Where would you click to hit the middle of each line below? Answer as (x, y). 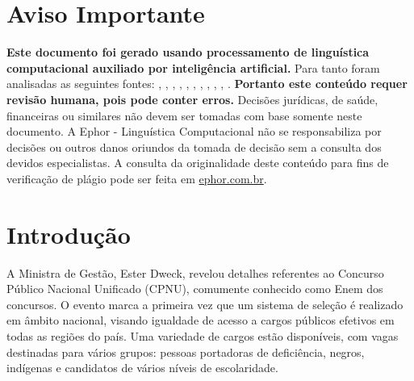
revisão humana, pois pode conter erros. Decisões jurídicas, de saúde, (192, 99)
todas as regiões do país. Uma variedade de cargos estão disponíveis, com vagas (203, 335)
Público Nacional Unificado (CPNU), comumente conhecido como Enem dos (195, 289)
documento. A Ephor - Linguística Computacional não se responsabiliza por (194, 131)
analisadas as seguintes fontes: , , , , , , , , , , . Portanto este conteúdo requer (207, 84)
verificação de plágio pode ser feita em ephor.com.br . (137, 178)
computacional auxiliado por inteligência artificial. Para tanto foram (193, 67)
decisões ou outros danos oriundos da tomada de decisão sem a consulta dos (194, 147)
